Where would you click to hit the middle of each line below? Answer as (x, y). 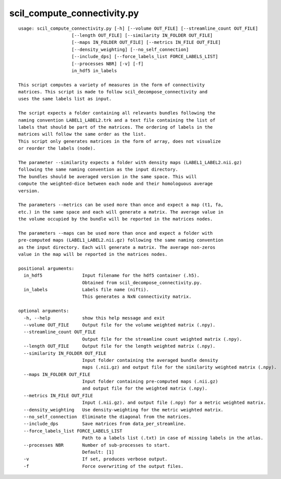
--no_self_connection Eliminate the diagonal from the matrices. (107, 417)
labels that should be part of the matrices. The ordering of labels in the (116, 127)
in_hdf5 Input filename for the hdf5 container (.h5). (111, 276)
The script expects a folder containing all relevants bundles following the (117, 113)
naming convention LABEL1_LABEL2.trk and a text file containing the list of (117, 120)
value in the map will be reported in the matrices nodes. (93, 254)
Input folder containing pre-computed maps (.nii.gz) (150, 382)
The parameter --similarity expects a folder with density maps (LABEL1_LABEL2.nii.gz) (130, 162)
